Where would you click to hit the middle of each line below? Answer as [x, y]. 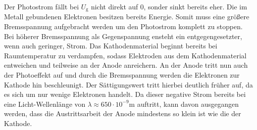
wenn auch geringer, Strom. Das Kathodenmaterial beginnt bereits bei [111, 46]
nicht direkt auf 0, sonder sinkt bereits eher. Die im [169, 6]
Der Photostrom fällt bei [42, 6]
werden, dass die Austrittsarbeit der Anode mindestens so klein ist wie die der [123, 113]
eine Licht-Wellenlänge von [45, 104]
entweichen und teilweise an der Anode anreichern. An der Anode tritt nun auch [126, 65]
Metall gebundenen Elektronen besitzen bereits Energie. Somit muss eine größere [127, 17]
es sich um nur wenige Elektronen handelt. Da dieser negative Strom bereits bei [125, 94]
